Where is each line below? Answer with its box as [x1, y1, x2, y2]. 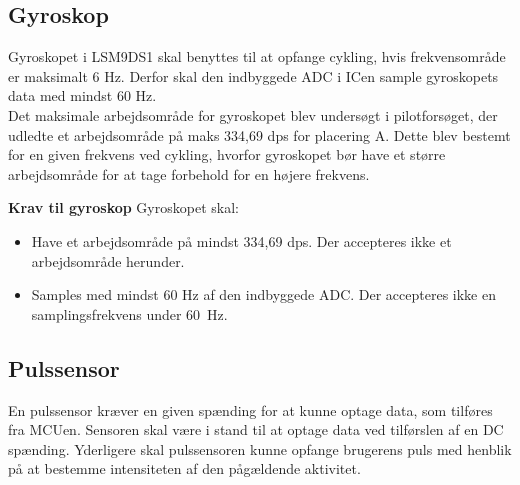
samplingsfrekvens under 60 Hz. [31, 303, 228, 324]
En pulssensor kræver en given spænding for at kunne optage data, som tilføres [8, 399, 493, 420]
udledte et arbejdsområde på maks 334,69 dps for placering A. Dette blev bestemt [8, 124, 511, 145]
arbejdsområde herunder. [31, 250, 185, 271]
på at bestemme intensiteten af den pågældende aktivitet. [8, 458, 361, 479]
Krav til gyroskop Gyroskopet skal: [8, 197, 239, 218]
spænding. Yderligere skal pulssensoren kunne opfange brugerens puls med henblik [8, 438, 512, 459]
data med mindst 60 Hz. [8, 85, 157, 106]
